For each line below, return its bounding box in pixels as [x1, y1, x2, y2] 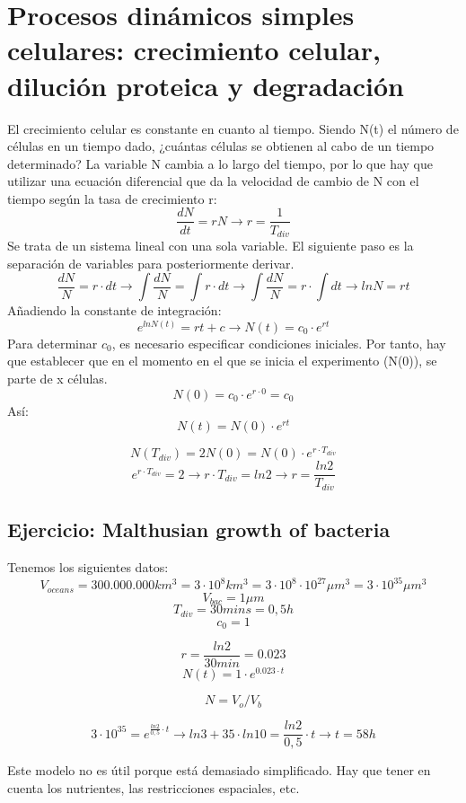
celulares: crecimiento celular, [7, 31, 381, 68]
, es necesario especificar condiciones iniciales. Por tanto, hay [111, 333, 446, 352]
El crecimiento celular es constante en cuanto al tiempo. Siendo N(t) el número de [7, 119, 459, 137]
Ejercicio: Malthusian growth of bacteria [7, 516, 391, 543]
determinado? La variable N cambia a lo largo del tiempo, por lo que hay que [7, 154, 434, 172]
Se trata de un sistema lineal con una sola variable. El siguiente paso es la [7, 235, 414, 254]
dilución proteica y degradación [7, 66, 404, 103]
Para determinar [7, 333, 98, 352]
